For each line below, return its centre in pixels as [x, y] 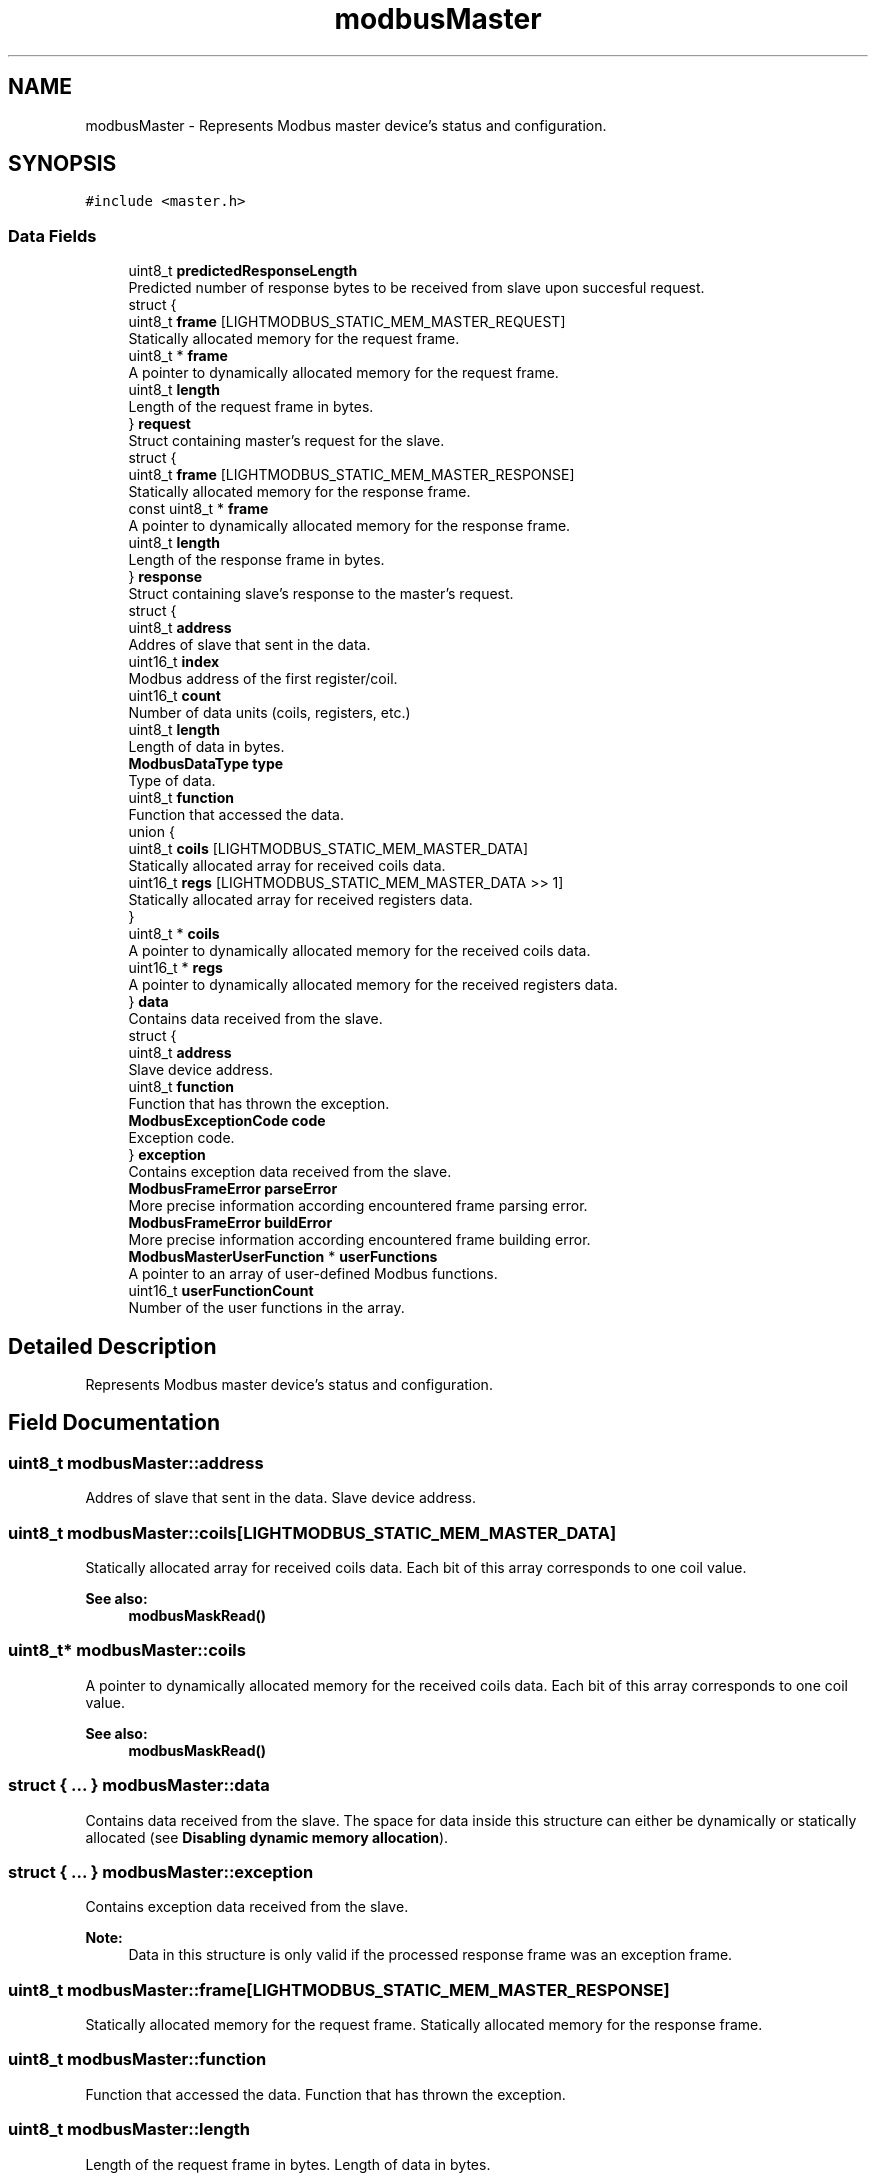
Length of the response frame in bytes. [256, 560]
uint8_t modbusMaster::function [137, 2059]
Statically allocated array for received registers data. [300, 900]
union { [151, 832]
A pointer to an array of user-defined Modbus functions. [313, 1274]
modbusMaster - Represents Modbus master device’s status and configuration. [346, 125]
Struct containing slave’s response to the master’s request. [321, 594]
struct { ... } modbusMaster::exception [161, 1871]
